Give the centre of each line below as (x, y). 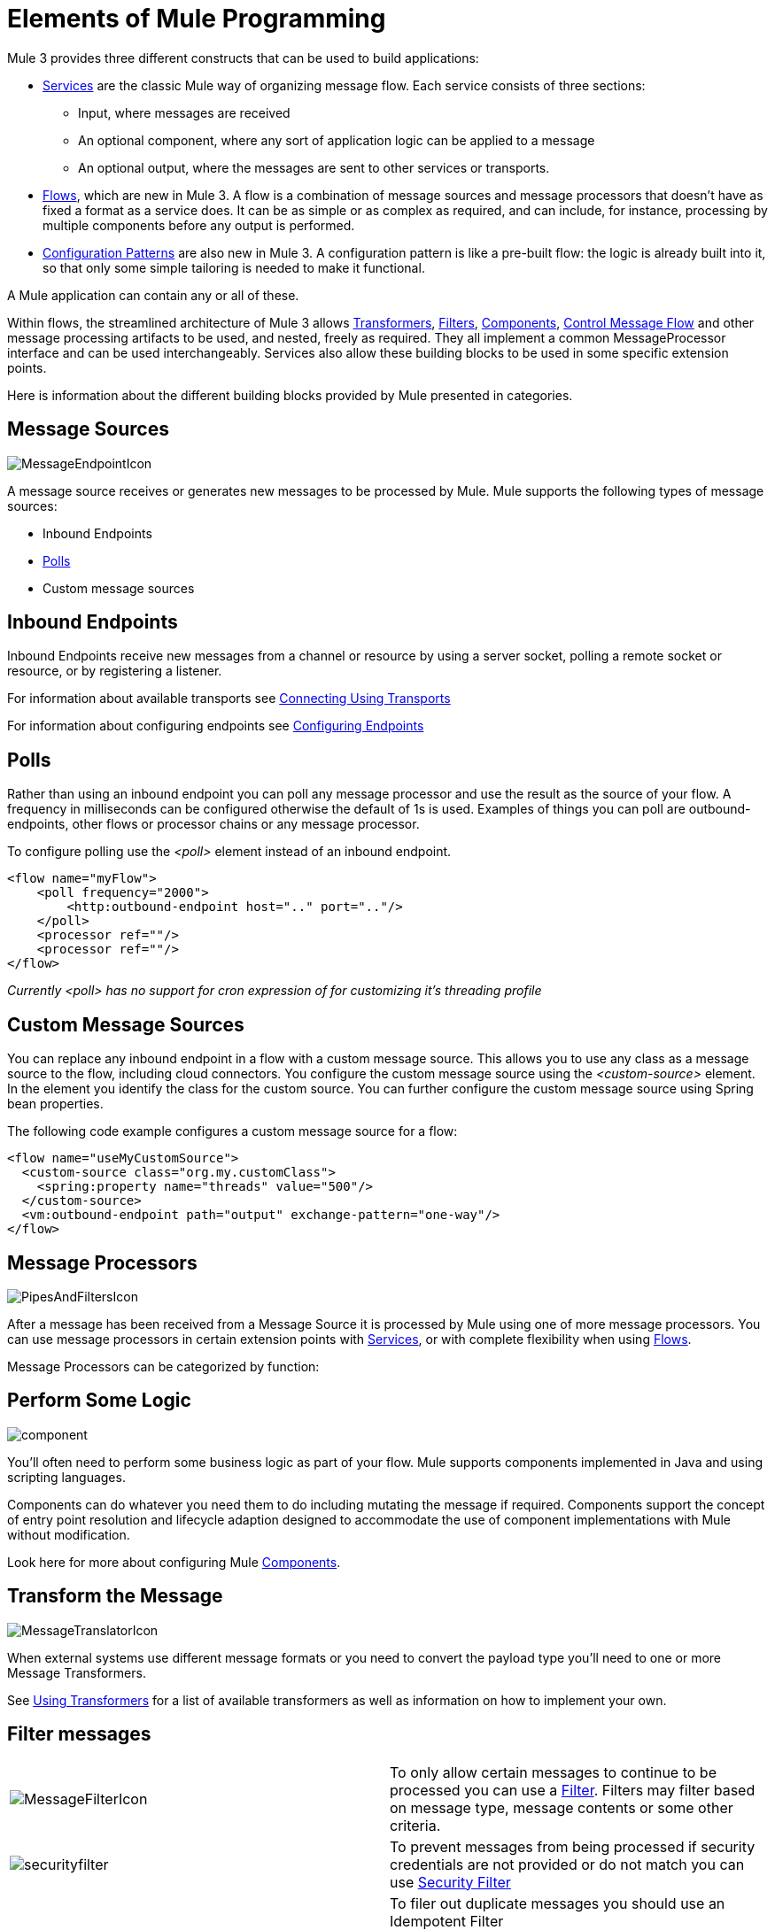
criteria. (415, 1825)
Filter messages (79, 1734)
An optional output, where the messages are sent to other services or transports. (314, 167)
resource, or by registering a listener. (115, 671)
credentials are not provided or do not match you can (567, 1864)
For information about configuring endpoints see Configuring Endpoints (216, 726)
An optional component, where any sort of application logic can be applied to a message (337, 140)
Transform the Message (115, 1596)
